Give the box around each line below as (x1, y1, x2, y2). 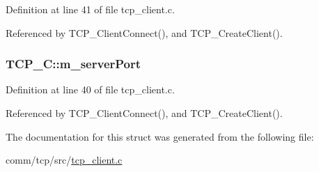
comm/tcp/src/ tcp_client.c (6, 153, 123, 167)
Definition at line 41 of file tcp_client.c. (6, 2, 175, 16)
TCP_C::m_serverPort (6, 55, 141, 72)
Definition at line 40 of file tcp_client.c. (6, 82, 175, 97)
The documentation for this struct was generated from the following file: (6, 129, 314, 143)
